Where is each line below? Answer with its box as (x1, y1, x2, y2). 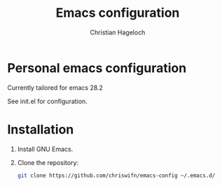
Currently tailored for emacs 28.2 (7, 83, 104, 92)
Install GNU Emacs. (17, 145, 74, 153)
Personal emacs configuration (7, 60, 187, 76)
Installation (7, 121, 74, 138)
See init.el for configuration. (7, 97, 88, 105)
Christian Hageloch (90, 28, 146, 36)
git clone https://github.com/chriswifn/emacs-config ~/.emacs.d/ (17, 172, 216, 179)
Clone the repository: (17, 158, 79, 166)
